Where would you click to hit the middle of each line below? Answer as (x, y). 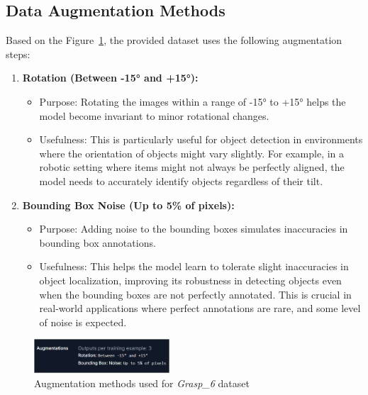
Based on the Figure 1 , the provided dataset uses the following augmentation (174, 40)
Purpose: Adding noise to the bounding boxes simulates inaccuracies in (194, 229)
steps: (18, 54)
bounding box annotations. (97, 242)
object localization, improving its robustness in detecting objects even (190, 280)
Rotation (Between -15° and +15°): (110, 78)
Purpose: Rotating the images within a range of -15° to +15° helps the (193, 101)
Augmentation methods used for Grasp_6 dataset (142, 383)
